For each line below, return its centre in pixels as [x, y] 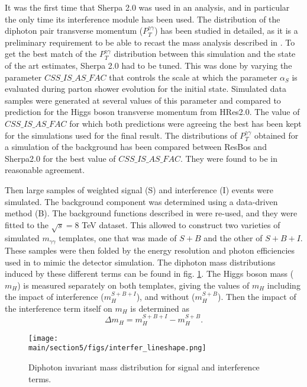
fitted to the [27, 224]
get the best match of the [51, 54]
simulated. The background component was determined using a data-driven [141, 201]
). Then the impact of [257, 297]
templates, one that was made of [118, 238]
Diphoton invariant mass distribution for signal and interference [144, 367]
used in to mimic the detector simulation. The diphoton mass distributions [140, 262]
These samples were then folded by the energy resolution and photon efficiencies [150, 250]
